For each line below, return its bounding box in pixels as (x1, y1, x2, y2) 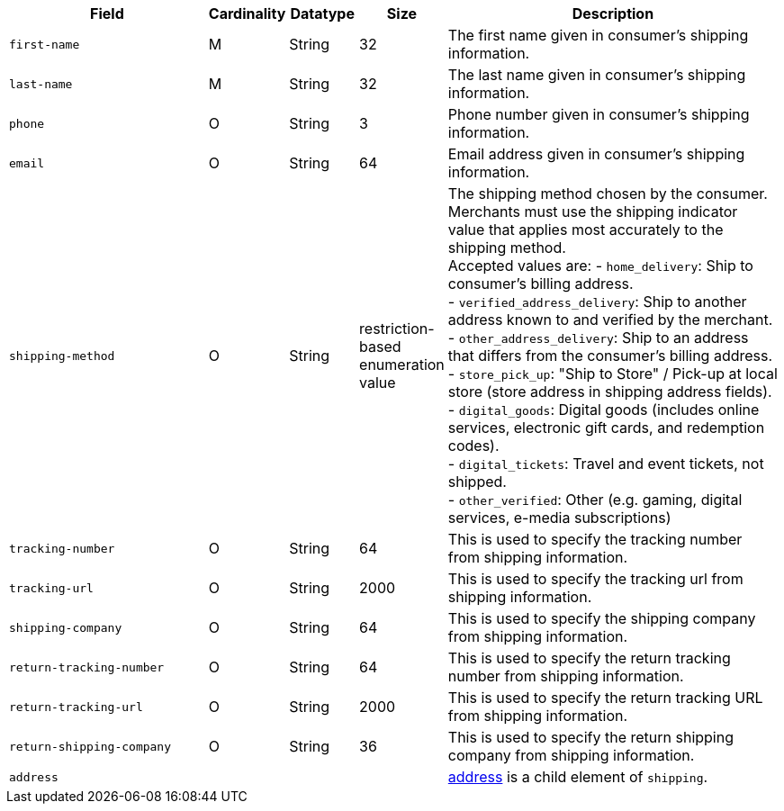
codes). (447, 437, 500, 455)
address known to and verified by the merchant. (447, 311, 773, 329)
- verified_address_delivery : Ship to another (447, 293, 747, 311)
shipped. (447, 473, 507, 491)
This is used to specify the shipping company (447, 609, 756, 627)
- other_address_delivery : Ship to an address (447, 329, 749, 347)
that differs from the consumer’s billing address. (447, 347, 773, 365)
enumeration (359, 356, 445, 374)
